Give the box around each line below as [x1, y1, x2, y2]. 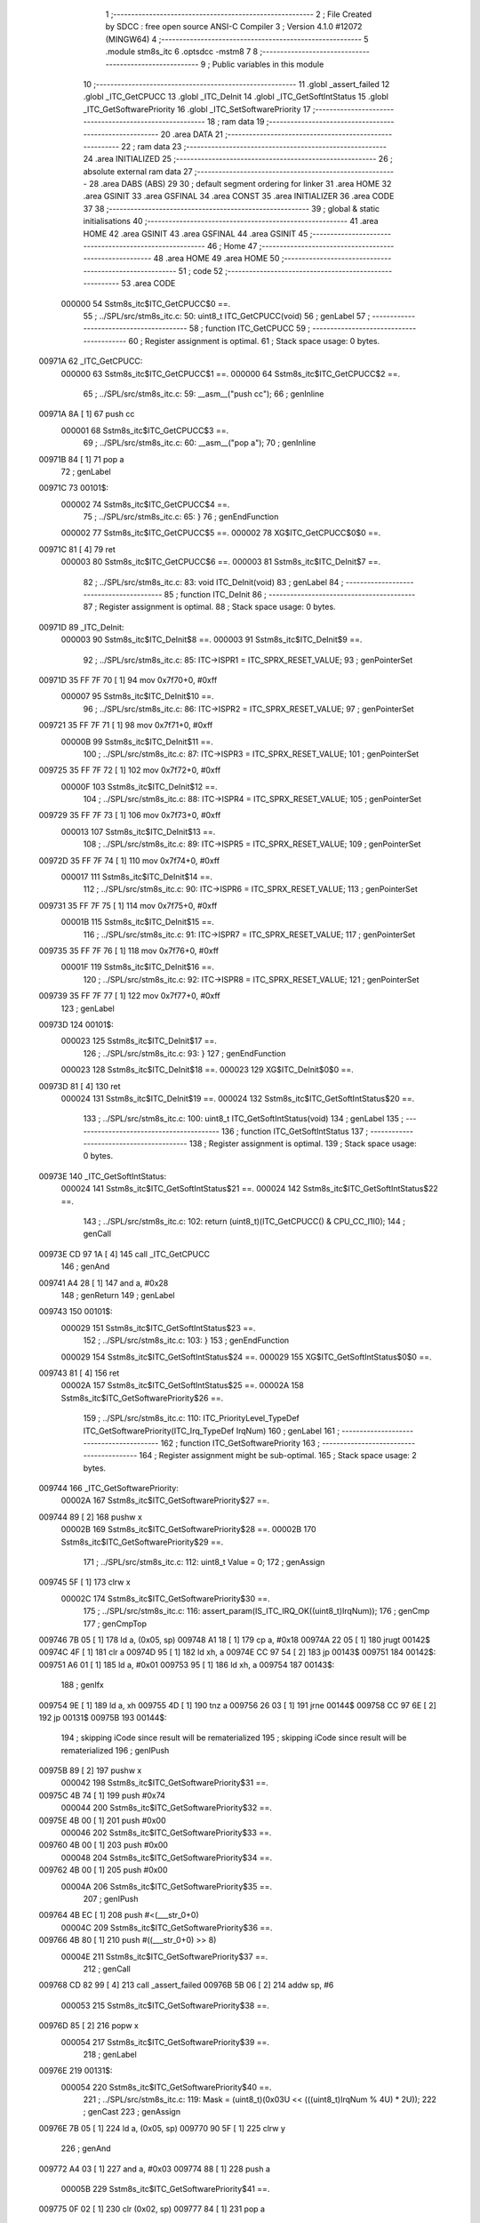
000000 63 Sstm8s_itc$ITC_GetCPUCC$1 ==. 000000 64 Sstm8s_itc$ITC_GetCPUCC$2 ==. [60, 368, 401, 379]
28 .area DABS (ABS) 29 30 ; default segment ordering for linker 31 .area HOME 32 [89, 179, 392, 189]
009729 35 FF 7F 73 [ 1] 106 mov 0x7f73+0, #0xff [38, 810, 221, 821]
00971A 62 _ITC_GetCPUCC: [38, 356, 143, 366]
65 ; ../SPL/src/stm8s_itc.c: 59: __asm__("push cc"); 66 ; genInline [83, 388, 324, 399]
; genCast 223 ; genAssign [83, 2107, 181, 2117]
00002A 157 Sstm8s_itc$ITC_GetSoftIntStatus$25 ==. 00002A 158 [60, 1380, 304, 1391]
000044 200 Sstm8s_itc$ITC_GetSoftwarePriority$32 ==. [60, 1802, 273, 1813]
